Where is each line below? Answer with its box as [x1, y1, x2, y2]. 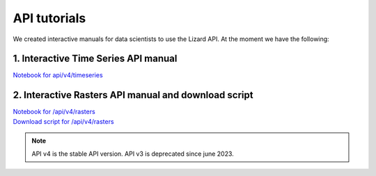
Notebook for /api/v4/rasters [13, 108, 95, 116]
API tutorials [13, 10, 86, 26]
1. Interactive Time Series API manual [13, 53, 178, 65]
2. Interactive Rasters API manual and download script [13, 89, 253, 101]
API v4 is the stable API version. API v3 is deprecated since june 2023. [31, 150, 235, 158]
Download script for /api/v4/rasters [13, 117, 114, 125]
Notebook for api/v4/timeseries [13, 71, 104, 79]
